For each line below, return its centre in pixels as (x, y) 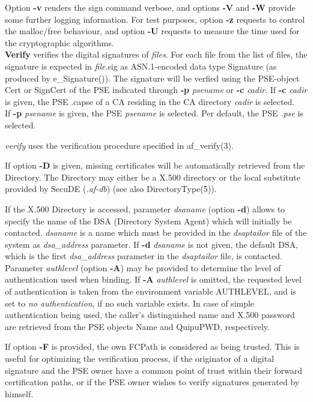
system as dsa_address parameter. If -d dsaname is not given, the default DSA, (152, 244)
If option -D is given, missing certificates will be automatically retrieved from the (155, 165)
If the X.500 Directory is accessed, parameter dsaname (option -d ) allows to (145, 208)
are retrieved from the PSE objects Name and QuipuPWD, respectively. (137, 326)
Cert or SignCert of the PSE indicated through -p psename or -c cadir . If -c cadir (156, 90)
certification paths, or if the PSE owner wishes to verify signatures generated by (152, 382)
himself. (19, 393)
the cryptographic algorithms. (59, 42)
